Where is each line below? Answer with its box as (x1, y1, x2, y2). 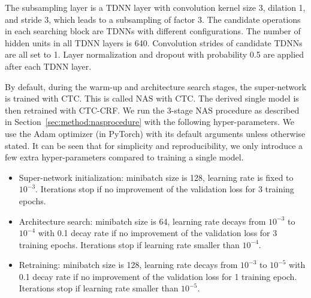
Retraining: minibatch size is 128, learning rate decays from (19, 258, 238, 271)
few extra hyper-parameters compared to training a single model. (5, 151, 244, 163)
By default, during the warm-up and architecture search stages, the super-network (5, 80, 307, 93)
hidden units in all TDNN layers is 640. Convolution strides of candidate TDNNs (5, 36, 303, 49)
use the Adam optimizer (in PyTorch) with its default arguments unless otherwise (5, 127, 306, 139)
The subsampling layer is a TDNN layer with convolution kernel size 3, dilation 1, (5, 1, 306, 13)
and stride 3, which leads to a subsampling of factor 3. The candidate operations (5, 13, 301, 25)
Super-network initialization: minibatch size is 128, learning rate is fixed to (19, 171, 294, 183)
